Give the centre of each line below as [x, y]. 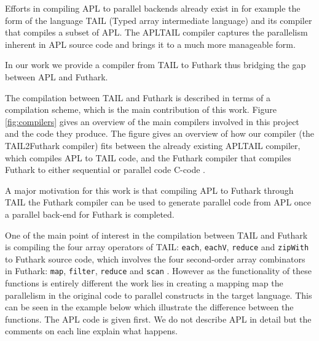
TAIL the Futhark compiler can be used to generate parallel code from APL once [158, 202]
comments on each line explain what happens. [91, 331]
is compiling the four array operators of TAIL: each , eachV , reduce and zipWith [157, 247]
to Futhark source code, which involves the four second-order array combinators [155, 259]
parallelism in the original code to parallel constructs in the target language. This [159, 295]
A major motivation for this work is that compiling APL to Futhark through [149, 190]
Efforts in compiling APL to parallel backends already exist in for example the [153, 8]
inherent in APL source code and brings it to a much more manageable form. [150, 44]
